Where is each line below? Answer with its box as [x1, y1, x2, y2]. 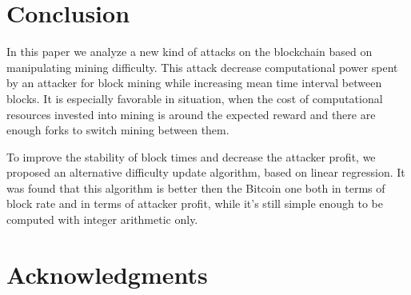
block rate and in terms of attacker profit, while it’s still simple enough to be [6, 195, 384, 212]
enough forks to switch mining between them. [6, 122, 229, 138]
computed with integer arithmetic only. [6, 211, 198, 228]
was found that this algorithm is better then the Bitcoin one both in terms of [6, 179, 385, 196]
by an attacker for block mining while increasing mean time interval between [6, 74, 382, 91]
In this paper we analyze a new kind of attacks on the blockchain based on [6, 43, 373, 60]
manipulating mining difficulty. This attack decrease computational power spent [6, 58, 398, 75]
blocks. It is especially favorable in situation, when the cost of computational [6, 90, 383, 106]
